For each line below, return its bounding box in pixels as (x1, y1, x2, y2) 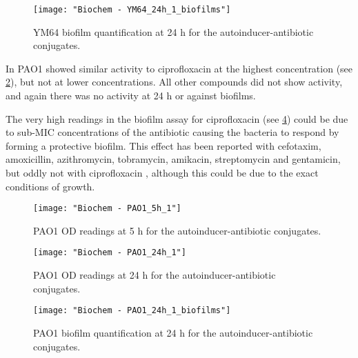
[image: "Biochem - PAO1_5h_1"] (33, 203, 181, 214)
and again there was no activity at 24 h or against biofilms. (6, 88, 256, 103)
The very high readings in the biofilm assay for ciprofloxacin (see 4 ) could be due (6, 111, 348, 126)
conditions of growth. (6, 179, 95, 193)
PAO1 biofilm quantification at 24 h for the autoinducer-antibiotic (33, 325, 313, 339)
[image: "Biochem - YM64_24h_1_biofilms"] (33, 5, 231, 14)
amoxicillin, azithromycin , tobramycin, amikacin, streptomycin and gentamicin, (6, 152, 341, 166)
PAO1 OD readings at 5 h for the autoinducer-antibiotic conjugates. (33, 223, 321, 237)
